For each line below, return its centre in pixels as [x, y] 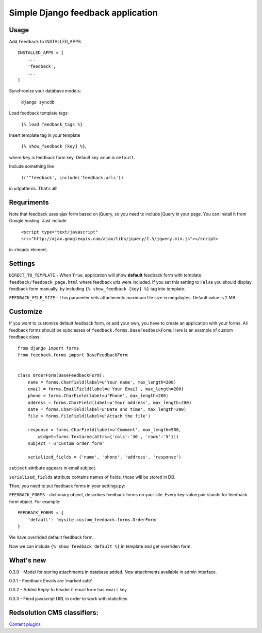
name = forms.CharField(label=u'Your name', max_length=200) [102, 382]
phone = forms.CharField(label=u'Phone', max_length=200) [98, 396]
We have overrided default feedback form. [51, 537]
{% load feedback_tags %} [52, 124]
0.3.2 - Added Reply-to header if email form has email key [68, 590]
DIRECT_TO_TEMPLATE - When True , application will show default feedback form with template [105, 275]
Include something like [32, 166]
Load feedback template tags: [39, 113]
